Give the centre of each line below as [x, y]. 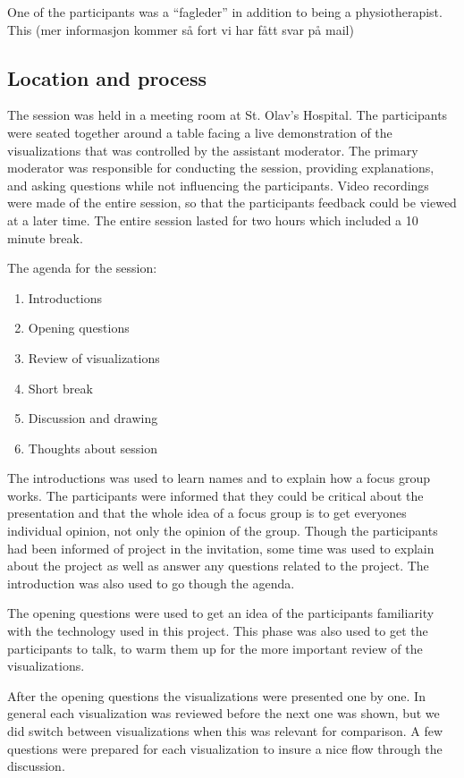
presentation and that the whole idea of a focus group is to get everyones [207, 513]
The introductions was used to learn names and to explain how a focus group [219, 478]
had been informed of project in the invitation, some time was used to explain [221, 548]
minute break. [45, 237]
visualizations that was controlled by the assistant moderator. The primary [213, 150]
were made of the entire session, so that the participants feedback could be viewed [232, 203]
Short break [60, 388]
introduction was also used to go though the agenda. [151, 583]
